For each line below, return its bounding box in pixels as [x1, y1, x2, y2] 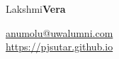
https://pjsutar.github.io [6, 39, 113, 54]
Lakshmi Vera [6, 1, 66, 16]
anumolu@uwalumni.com [6, 25, 113, 40]
